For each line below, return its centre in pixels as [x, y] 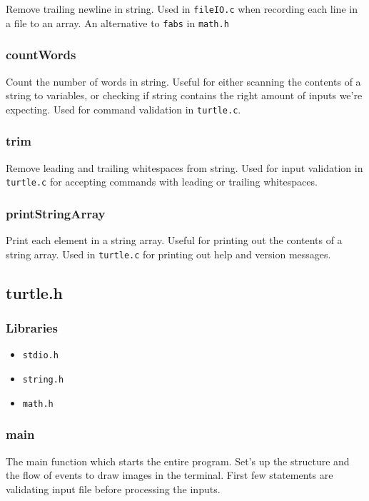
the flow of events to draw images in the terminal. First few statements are [170, 475]
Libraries [32, 328]
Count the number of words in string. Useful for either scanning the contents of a [183, 81]
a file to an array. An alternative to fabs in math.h [117, 22]
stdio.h [40, 356]
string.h [43, 379]
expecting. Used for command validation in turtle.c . [123, 109]
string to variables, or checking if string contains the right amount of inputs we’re [184, 95]
